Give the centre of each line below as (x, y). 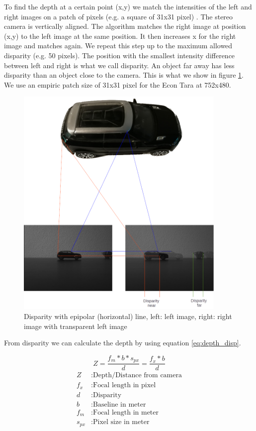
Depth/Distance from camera (137, 376)
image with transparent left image (76, 326)
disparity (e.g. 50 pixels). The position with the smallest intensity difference (120, 55)
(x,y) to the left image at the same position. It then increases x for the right (120, 36)
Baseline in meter (119, 404)
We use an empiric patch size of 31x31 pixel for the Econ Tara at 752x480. (118, 84)
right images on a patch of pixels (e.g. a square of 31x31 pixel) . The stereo (119, 16)
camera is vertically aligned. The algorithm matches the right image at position (125, 26)
